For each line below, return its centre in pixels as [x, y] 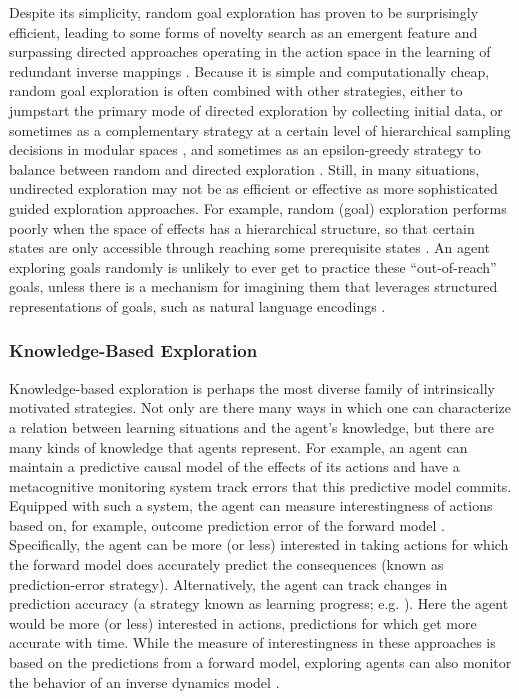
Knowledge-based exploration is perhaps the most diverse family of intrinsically [252, 387]
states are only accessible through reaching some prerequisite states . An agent [250, 247]
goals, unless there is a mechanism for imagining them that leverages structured [253, 286]
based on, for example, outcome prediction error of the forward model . [227, 524]
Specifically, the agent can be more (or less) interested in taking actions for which [259, 544]
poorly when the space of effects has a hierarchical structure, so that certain [242, 227]
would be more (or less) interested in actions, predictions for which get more [243, 622]
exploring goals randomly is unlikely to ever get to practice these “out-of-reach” [253, 266]
